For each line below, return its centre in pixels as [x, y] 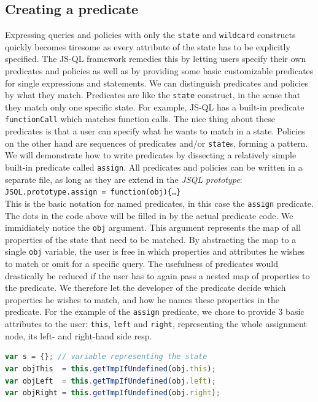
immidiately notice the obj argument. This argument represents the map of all [153, 227]
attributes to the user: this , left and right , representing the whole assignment [156, 324]
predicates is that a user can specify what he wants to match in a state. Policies [155, 131]
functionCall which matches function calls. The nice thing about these [140, 119]
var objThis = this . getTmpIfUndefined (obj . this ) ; [111, 369]
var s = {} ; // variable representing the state [106, 357]
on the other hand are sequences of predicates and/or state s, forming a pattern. [157, 143]
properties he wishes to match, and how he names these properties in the [142, 299]
